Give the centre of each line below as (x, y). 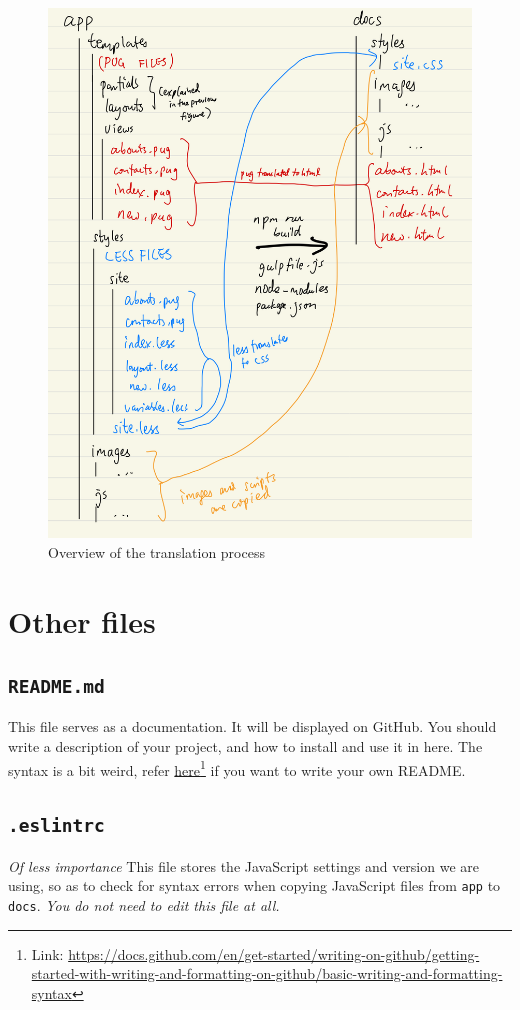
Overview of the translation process (156, 551)
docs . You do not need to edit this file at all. (144, 904)
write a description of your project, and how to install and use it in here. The (245, 746)
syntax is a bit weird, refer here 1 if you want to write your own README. (237, 768)
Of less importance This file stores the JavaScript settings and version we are (244, 865)
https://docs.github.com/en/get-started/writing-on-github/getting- (274, 953)
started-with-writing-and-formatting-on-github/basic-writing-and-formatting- (267, 973)
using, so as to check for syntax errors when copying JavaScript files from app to (254, 885)
